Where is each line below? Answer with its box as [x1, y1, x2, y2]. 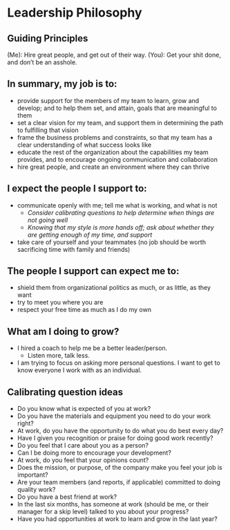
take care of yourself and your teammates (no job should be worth [17, 237, 206, 246]
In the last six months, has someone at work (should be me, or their [17, 500, 209, 509]
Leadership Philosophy [7, 5, 142, 21]
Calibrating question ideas [7, 386, 123, 398]
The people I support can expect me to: [7, 265, 180, 277]
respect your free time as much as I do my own [17, 306, 152, 314]
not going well [27, 216, 68, 224]
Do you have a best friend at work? [17, 493, 117, 501]
